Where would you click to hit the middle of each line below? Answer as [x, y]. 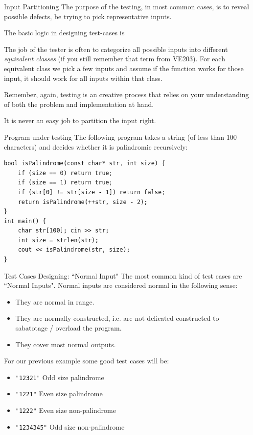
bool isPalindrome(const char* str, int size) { [85, 164]
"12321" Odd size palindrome [60, 377]
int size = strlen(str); [58, 240]
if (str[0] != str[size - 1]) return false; [92, 192]
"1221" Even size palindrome [59, 394]
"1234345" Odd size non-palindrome [70, 426]
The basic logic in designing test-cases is [64, 33]
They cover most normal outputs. [66, 344]
